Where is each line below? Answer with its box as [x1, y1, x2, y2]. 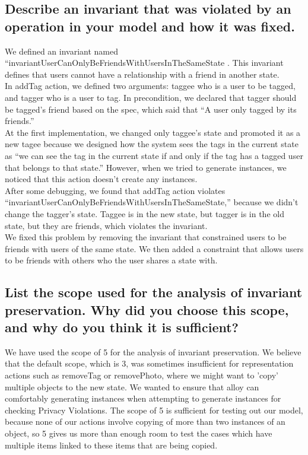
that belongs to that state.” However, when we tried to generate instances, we [5, 161, 287, 173]
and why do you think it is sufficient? [5, 318, 239, 336]
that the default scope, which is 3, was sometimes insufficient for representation [5, 357, 294, 370]
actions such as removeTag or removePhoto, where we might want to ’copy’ [5, 369, 278, 381]
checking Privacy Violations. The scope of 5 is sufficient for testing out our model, [5, 403, 303, 416]
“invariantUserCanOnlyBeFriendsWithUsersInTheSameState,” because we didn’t [5, 196, 299, 208]
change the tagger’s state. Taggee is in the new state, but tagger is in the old [5, 207, 284, 219]
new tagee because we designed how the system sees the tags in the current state [5, 138, 299, 150]
